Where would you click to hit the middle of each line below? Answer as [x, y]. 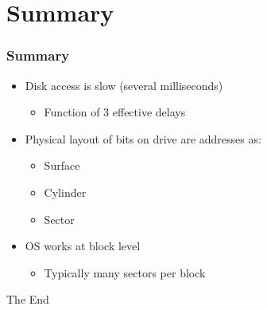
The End [28, 299]
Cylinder [65, 192]
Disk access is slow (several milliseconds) [124, 85]
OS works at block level [83, 246]
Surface [62, 165]
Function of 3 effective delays [115, 112]
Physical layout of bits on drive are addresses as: [143, 138]
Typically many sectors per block [125, 272]
